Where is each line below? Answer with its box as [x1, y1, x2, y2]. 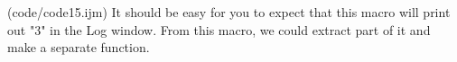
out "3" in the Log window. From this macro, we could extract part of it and [7, 20, 431, 39]
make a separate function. [7, 38, 150, 57]
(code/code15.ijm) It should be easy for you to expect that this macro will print [7, 3, 451, 21]
